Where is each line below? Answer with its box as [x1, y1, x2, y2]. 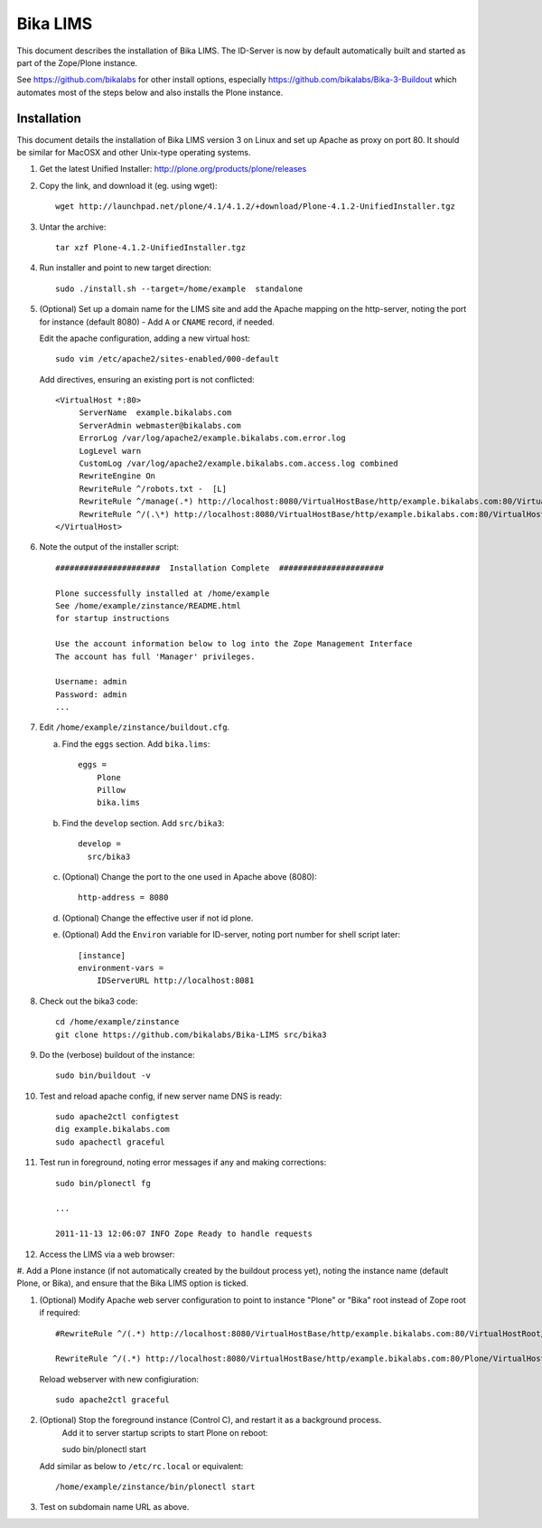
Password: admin [55, 689, 127, 700]
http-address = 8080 [78, 892, 169, 903]
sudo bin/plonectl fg [55, 1178, 151, 1188]
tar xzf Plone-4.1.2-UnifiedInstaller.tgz [55, 242, 247, 252]
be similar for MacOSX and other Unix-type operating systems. [16, 147, 251, 158]
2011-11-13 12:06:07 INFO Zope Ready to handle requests [55, 1229, 313, 1239]
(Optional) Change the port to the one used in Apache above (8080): [61, 871, 318, 882]
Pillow [96, 785, 126, 796]
